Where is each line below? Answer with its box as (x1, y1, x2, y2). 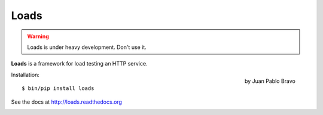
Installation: (11, 71, 40, 78)
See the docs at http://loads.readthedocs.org (11, 98, 123, 105)
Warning (27, 33, 49, 40)
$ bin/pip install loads (22, 85, 95, 92)
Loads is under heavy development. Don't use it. (27, 43, 147, 51)
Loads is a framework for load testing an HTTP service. (11, 60, 148, 67)
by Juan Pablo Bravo (244, 77, 295, 85)
